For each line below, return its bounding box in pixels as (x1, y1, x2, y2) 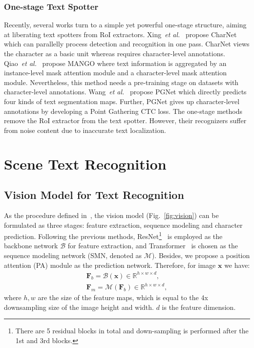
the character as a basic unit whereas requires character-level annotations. (4, 48, 225, 58)
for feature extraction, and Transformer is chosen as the (67, 240, 238, 251)
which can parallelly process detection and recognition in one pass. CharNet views (4, 39, 250, 49)
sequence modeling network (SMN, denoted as (4, 250, 142, 260)
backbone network (4, 240, 58, 251)
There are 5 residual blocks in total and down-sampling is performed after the (15, 326, 249, 336)
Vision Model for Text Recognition (4, 187, 184, 202)
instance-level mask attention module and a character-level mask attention (4, 67, 227, 78)
